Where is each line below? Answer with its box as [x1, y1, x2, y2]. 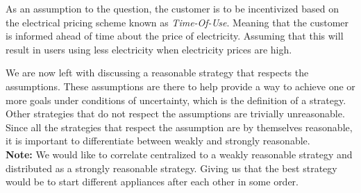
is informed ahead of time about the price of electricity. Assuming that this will [6, 28, 344, 43]
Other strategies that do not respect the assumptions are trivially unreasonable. [6, 106, 345, 121]
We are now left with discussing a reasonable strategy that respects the [6, 65, 309, 80]
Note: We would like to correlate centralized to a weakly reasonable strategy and [6, 146, 353, 161]
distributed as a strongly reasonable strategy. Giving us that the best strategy [6, 160, 337, 175]
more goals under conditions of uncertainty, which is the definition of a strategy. [6, 92, 346, 107]
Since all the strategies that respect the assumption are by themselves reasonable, [6, 119, 353, 134]
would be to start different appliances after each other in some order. [6, 174, 299, 189]
